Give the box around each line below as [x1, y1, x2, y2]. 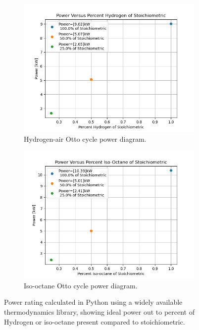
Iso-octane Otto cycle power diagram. [24, 280, 138, 290]
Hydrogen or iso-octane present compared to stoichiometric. [4, 316, 185, 327]
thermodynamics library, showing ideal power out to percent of [4, 306, 195, 317]
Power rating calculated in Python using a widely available [4, 297, 183, 307]
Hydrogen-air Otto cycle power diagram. [24, 133, 147, 144]
